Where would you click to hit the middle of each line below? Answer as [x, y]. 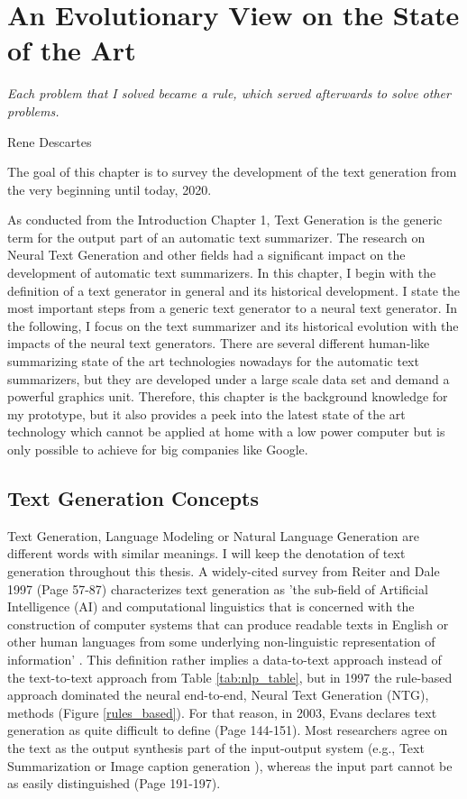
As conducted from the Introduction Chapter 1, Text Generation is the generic [225, 220]
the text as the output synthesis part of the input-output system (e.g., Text [216, 747]
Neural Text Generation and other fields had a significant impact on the [206, 255]
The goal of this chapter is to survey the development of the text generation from [232, 172]
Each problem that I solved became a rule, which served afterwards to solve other [229, 93]
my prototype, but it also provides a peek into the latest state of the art [206, 413]
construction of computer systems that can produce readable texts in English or [228, 624]
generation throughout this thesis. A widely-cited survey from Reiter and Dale [224, 570]
